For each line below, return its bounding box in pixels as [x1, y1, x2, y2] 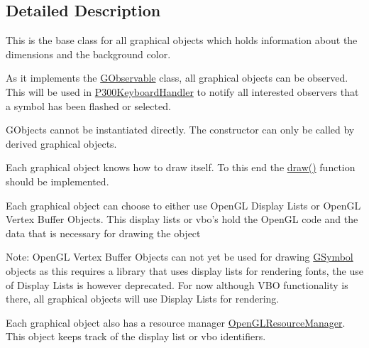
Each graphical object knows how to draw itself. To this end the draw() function [6, 160, 356, 175]
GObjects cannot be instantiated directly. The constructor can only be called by [6, 122, 355, 137]
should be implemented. [6, 173, 109, 188]
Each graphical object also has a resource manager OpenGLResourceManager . [6, 315, 346, 330]
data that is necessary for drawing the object [6, 225, 201, 240]
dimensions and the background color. [6, 46, 171, 61]
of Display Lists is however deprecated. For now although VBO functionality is [6, 277, 348, 292]
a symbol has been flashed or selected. [6, 98, 171, 113]
